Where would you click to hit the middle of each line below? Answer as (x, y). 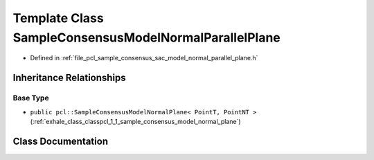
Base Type (31, 98)
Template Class (58, 18)
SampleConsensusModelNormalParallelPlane (146, 37)
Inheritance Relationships (69, 78)
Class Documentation (61, 141)
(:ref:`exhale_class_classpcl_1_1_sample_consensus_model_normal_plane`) (136, 121)
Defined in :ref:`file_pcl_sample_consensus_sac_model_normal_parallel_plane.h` (144, 58)
